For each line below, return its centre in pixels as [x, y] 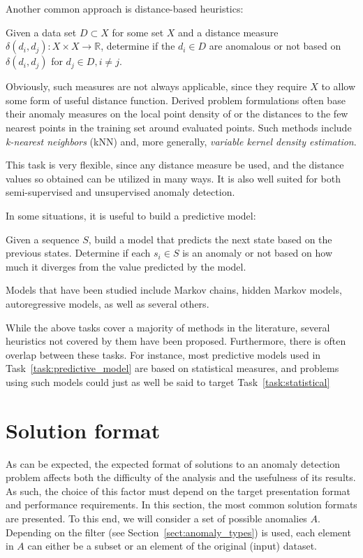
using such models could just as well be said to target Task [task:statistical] [168, 381]
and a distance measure [228, 32]
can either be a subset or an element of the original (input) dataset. [172, 546]
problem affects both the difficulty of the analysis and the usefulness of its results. [181, 477]
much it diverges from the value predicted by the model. [126, 266]
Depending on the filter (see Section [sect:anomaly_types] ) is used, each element [178, 532]
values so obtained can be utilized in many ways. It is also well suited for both [173, 178]
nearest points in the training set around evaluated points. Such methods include [179, 127]
